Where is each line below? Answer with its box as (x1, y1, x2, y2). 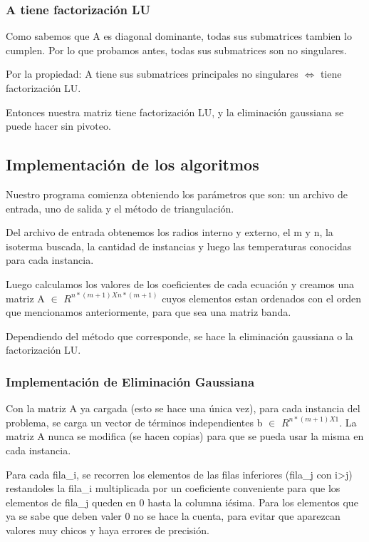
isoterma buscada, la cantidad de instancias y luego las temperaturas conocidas (6, 238, 352, 253)
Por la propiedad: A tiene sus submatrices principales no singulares (6, 66, 298, 81)
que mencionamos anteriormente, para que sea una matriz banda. (6, 305, 291, 319)
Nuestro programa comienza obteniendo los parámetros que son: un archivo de (6, 186, 348, 201)
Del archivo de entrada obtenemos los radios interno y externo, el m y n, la (6, 225, 333, 240)
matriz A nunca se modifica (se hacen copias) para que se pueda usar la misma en (6, 429, 364, 444)
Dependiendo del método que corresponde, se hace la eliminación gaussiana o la (6, 328, 353, 343)
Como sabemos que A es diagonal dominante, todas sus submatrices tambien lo (6, 29, 352, 44)
